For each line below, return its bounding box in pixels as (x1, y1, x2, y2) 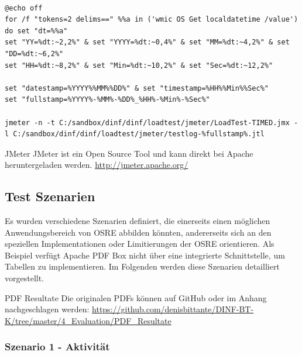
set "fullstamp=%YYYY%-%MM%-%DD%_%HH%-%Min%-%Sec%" (5, 95, 210, 104)
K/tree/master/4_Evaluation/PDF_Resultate (5, 314, 171, 326)
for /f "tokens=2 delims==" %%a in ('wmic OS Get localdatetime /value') (5, 15, 298, 24)
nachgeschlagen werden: (5, 303, 90, 315)
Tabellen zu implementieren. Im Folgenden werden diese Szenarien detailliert (5, 260, 280, 273)
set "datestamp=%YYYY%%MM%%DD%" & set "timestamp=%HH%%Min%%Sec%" (5, 84, 269, 92)
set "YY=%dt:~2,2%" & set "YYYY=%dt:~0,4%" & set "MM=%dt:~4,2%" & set (5, 38, 290, 47)
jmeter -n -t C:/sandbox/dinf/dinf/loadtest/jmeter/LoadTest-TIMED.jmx (5, 118, 290, 127)
